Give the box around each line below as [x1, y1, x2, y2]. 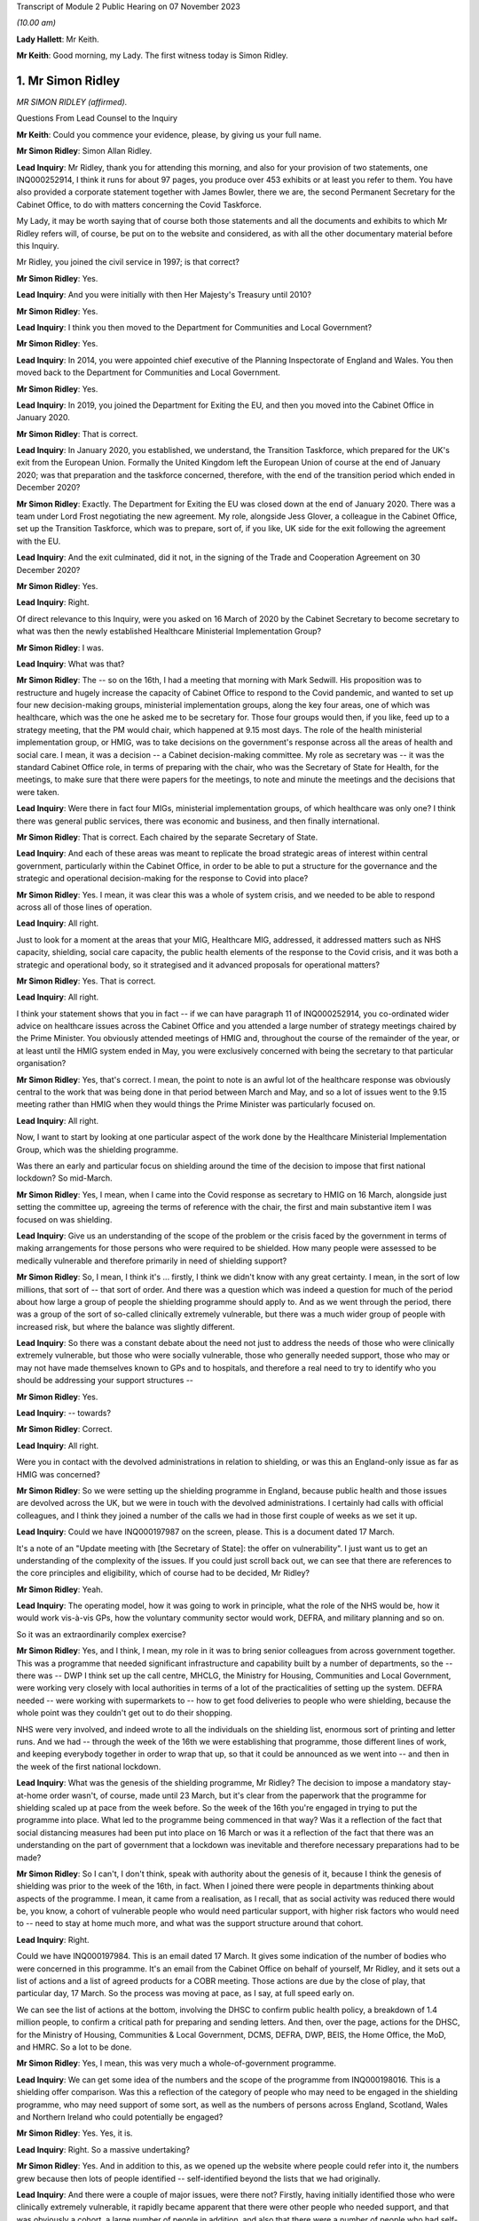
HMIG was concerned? [16, 1469, 101, 1479]
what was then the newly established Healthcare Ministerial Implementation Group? [16, 626, 322, 637]
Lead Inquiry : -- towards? [16, 1408, 111, 1419]
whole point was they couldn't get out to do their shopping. [16, 1708, 232, 1718]
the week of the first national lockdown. [16, 1761, 161, 1771]
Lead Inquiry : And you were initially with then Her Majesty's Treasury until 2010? [16, 290, 312, 300]
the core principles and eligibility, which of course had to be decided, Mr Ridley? [16, 1568, 310, 1579]
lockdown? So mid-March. [16, 1173, 113, 1183]
